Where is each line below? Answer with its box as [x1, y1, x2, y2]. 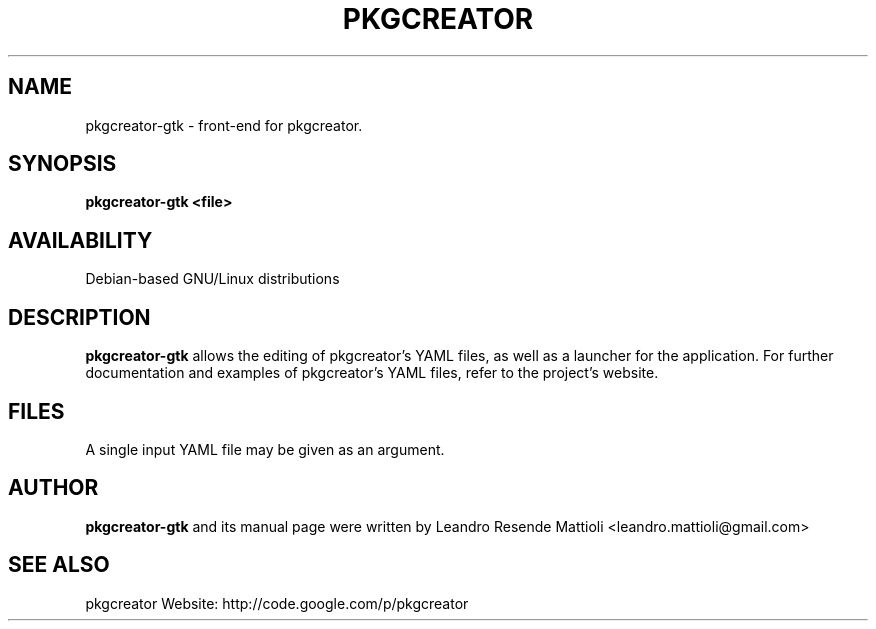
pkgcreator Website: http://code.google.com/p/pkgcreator [85, 594, 469, 612]
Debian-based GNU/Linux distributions [85, 270, 340, 288]
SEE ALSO [8, 552, 110, 578]
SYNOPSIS [8, 151, 117, 177]
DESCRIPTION [8, 304, 151, 330]
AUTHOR [8, 475, 99, 501]
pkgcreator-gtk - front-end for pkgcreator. [85, 116, 363, 134]
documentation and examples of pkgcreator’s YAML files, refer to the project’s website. [85, 364, 659, 382]
